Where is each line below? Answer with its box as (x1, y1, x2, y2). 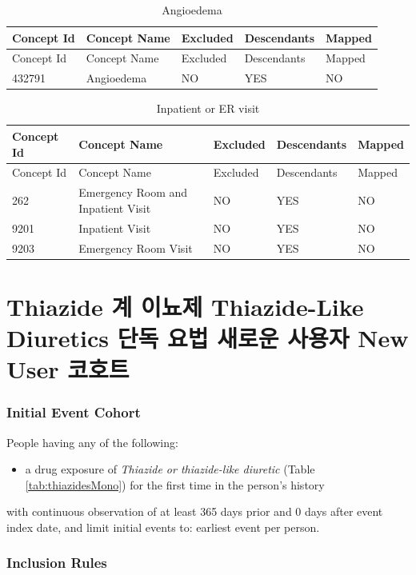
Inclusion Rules (6, 553, 107, 573)
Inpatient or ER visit (156, 100, 260, 117)
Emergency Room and (78, 184, 188, 201)
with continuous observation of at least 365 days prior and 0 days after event (6, 503, 383, 520)
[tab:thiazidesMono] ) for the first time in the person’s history (25, 476, 325, 493)
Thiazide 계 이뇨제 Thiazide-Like (6, 289, 364, 322)
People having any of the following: (6, 433, 178, 450)
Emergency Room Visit (78, 239, 193, 256)
